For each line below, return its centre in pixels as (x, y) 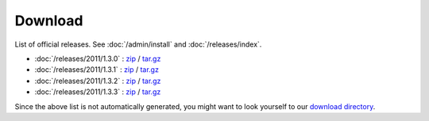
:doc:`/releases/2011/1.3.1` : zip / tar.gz (97, 70)
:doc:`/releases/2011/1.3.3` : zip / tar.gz (98, 92)
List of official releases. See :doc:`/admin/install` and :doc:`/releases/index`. (138, 44)
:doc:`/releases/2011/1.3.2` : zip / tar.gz (98, 81)
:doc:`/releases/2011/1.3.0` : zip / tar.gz (98, 59)
